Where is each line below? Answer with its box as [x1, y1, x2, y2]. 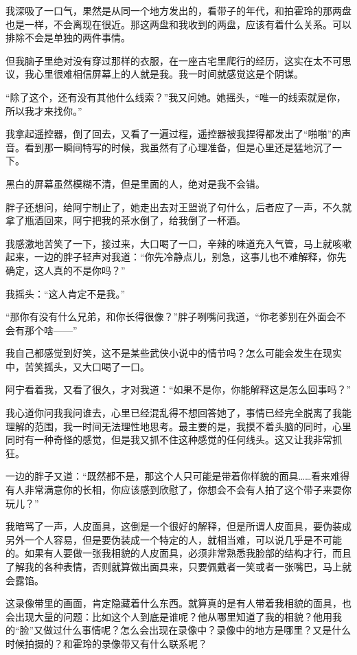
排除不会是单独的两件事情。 [5, 30, 130, 45]
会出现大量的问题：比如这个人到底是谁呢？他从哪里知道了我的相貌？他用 [5, 609, 332, 623]
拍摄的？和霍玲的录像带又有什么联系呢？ [24, 636, 207, 650]
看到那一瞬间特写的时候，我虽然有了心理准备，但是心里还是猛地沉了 [24, 140, 332, 154]
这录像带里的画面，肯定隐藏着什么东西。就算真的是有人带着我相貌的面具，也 [5, 596, 352, 610]
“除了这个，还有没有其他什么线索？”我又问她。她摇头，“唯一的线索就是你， [5, 89, 346, 104]
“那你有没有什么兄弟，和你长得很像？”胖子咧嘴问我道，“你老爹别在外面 [5, 309, 327, 324]
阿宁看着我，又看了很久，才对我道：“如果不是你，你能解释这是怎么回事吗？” [5, 382, 352, 397]
